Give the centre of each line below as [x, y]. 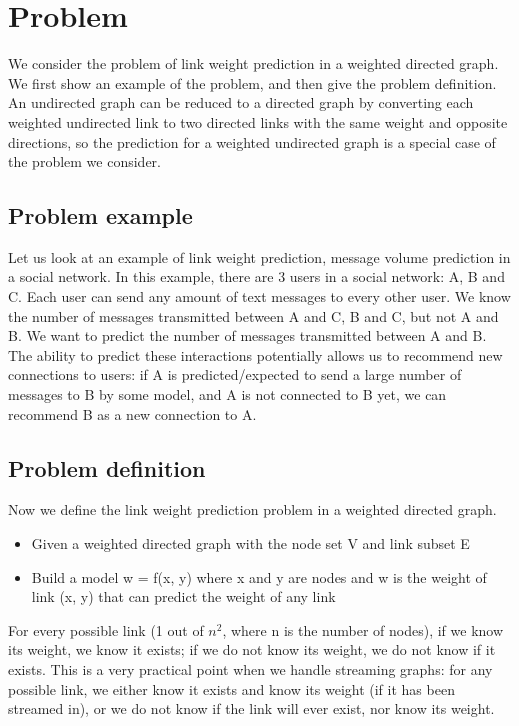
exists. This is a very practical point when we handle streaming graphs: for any [250, 669]
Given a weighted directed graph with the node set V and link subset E [250, 543]
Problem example [100, 215]
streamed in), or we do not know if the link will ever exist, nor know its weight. [251, 708]
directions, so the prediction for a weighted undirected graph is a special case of [252, 141]
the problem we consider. [84, 161]
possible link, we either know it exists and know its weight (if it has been [231, 688]
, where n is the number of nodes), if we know [363, 629]
